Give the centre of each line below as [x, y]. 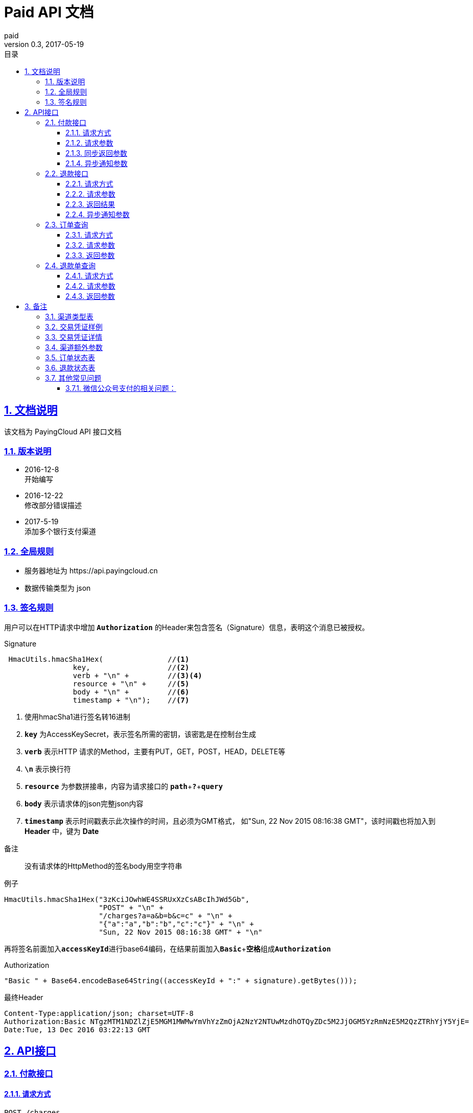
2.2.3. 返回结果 [90, 204]
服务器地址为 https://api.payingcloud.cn [91, 571]
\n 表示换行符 [48, 769]
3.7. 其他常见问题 [73, 378]
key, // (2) [131, 667]
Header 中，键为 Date [62, 831]
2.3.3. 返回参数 [90, 255]
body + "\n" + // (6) [131, 692]
